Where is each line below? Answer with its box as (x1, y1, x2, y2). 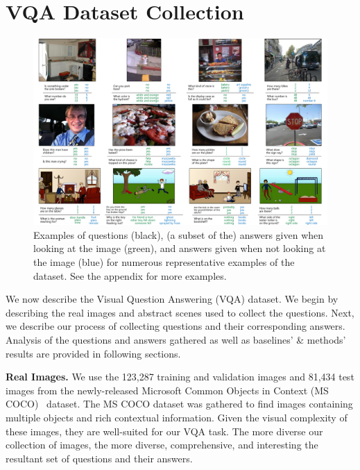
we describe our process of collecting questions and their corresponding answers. (6, 319, 345, 333)
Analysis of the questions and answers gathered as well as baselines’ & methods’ (6, 333, 346, 347)
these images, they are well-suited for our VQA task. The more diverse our (6, 423, 323, 438)
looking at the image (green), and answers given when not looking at (33, 241, 326, 255)
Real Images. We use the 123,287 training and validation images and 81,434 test (6, 369, 354, 384)
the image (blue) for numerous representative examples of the (33, 255, 295, 269)
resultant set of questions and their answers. (6, 451, 193, 465)
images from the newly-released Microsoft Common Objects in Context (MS (6, 383, 329, 397)
